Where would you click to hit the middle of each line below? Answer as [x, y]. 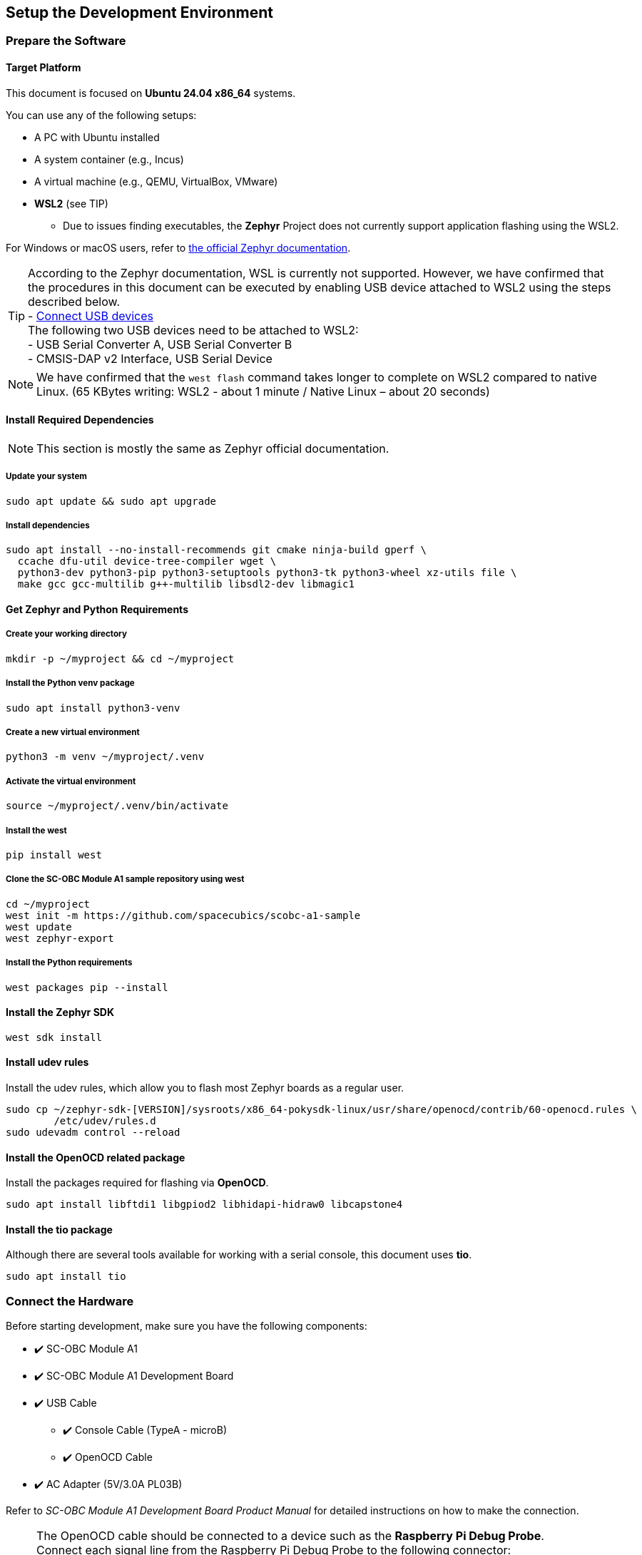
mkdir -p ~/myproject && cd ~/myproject [120, 658]
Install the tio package [59, 1229]
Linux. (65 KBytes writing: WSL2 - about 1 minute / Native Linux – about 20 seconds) [263, 391]
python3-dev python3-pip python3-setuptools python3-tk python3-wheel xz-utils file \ [267, 573]
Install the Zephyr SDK [60, 1012]
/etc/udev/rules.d [105, 1120]
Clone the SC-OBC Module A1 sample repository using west [125, 879]
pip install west [54, 855]
